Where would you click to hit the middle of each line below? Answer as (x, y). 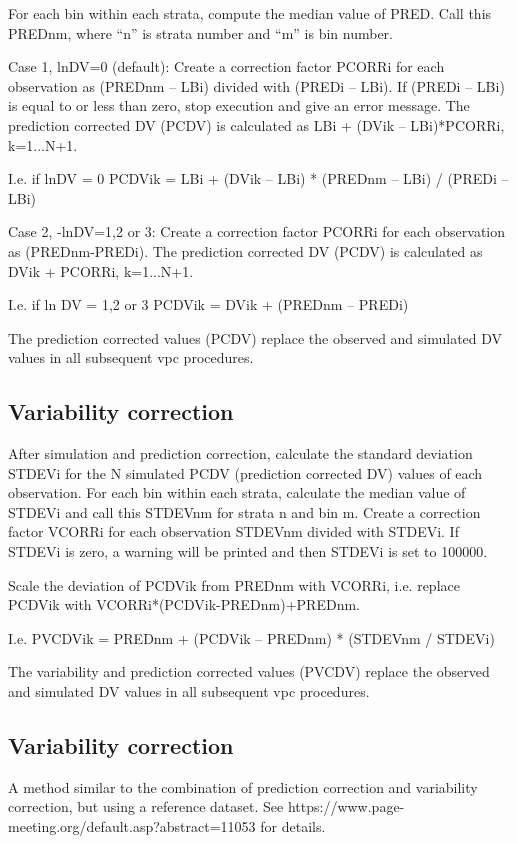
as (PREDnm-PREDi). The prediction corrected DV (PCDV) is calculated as (245, 250)
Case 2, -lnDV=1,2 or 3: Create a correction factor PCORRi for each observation (256, 231)
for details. (293, 826)
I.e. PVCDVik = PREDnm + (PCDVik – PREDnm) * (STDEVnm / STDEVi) (251, 637)
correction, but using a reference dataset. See (146, 806)
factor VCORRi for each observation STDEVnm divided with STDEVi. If (233, 531)
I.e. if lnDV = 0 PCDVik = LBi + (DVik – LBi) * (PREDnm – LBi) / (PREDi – (258, 178)
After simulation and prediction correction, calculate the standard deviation (240, 453)
